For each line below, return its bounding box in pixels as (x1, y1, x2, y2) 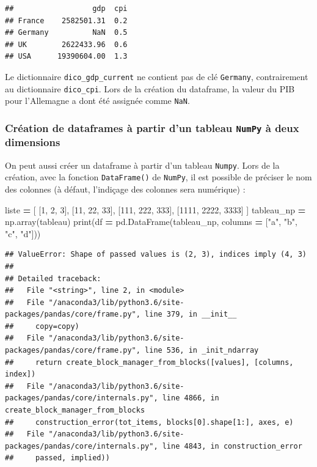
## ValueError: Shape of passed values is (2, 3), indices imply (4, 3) (5, 250, 307, 259)
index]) (5, 370, 36, 379)
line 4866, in (162, 394, 219, 403)
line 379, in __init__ (145, 310, 237, 319)
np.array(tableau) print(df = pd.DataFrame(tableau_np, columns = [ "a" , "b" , (5, 215, 297, 228)
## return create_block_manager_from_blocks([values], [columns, (5, 358, 294, 367)
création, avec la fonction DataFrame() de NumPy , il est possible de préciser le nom (5, 171, 312, 183)
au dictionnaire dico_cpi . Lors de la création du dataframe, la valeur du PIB (5, 82, 295, 95)
